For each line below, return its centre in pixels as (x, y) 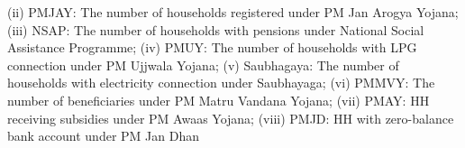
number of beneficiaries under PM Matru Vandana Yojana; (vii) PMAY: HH (219, 100)
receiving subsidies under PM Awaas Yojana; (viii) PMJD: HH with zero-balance (231, 118)
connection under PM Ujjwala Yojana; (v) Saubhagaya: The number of (203, 65)
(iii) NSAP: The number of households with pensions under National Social (216, 29)
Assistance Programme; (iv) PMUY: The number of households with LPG (212, 47)
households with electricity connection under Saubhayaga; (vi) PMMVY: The (221, 83)
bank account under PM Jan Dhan (103, 136)
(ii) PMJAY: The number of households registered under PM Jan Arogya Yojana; (233, 12)
